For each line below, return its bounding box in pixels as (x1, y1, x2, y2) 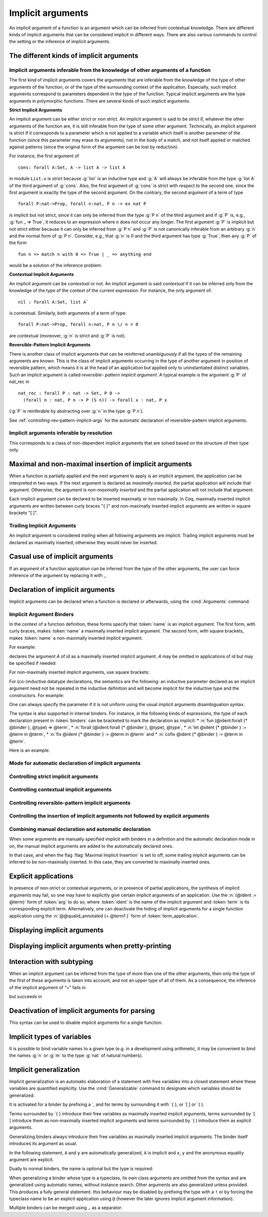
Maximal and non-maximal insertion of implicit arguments (9, 460, 192, 468)
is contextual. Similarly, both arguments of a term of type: (9, 310, 127, 316)
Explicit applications (9, 872, 74, 881)
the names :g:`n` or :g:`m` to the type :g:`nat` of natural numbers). (9, 1052, 143, 1059)
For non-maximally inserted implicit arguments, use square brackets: (9, 669, 150, 675)
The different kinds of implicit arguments (9, 52, 138, 60)
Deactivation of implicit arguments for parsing (9, 1006, 155, 1015)
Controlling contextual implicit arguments (9, 786, 112, 793)
